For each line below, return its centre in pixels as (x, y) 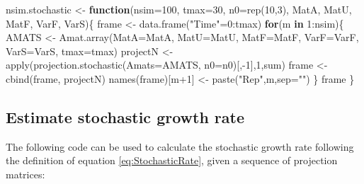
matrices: (25, 174)
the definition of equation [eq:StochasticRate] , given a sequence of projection (172, 160)
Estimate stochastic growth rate (125, 116)
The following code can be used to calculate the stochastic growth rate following (180, 146)
